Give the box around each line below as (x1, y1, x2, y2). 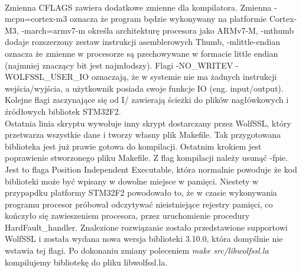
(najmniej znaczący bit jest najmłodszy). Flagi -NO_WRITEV (5, 59, 233, 71)
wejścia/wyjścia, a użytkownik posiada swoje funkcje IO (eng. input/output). (5, 82, 284, 94)
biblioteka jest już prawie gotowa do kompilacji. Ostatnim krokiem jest (5, 140, 262, 152)
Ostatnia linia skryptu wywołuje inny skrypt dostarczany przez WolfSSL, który (5, 116, 291, 129)
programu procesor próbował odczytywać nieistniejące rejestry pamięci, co (5, 197, 273, 210)
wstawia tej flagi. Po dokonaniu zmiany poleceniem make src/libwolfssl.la (5, 244, 269, 257)
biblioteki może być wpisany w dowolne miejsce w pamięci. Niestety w (5, 174, 259, 187)
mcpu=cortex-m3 (5, 12, 67, 25)
